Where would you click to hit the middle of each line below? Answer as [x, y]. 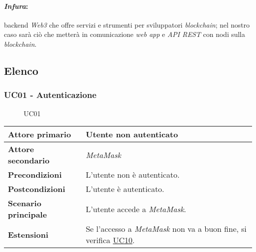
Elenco [21, 70]
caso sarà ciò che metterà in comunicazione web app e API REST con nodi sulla [125, 34]
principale [28, 215]
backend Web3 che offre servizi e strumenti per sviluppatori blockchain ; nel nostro [127, 24]
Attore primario [40, 134]
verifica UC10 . [110, 240]
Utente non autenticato [132, 134]
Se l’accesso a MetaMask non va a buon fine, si [166, 229]
